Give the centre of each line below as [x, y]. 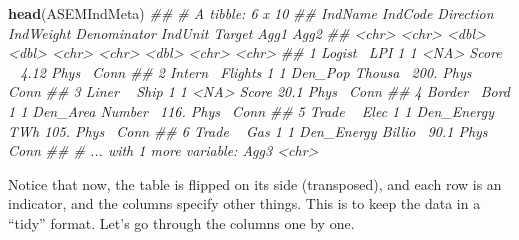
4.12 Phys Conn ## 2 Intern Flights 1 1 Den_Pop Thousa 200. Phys [246, 71]
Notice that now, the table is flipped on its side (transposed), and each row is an [255, 183]
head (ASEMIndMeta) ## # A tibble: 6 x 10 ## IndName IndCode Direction [251, 13]
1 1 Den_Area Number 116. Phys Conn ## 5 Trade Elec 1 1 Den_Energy [251, 110]
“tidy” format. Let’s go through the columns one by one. [181, 222]
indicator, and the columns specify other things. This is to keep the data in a [244, 203]
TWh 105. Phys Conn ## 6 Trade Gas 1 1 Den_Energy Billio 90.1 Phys [248, 130]
